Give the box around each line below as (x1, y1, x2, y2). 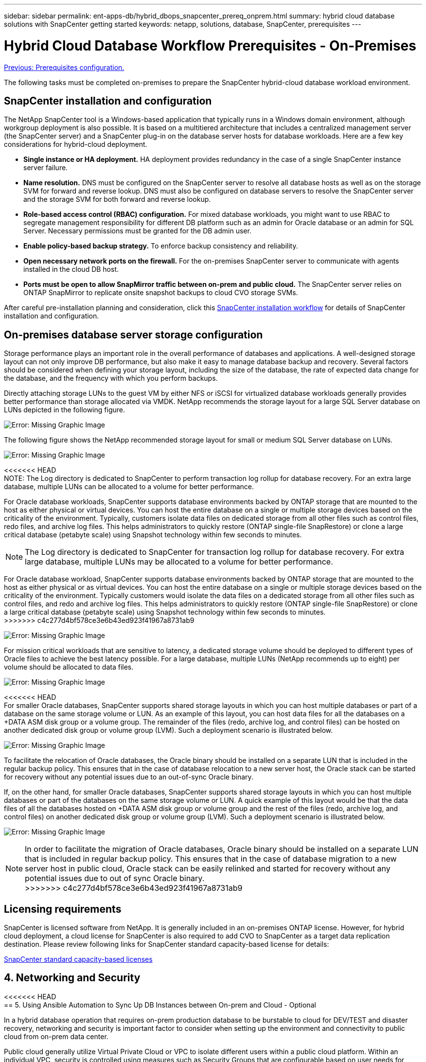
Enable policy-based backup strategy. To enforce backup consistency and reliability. (23, 242, 298, 250)
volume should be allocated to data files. (4, 663, 134, 672)
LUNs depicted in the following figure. (4, 406, 125, 414)
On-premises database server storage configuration (4, 328, 263, 341)
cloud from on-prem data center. (4, 1032, 108, 1041)
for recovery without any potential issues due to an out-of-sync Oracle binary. (4, 773, 253, 781)
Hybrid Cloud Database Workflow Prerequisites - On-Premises (4, 37, 416, 54)
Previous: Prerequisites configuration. (4, 63, 124, 71)
